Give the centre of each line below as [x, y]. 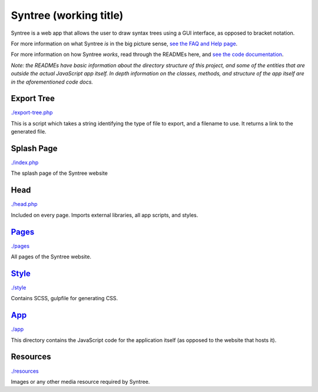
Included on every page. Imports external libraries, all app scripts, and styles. [105, 215]
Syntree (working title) [67, 15]
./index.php [25, 162]
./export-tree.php [32, 112]
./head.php [24, 204]
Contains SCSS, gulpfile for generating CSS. [64, 298]
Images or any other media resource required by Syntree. [80, 381]
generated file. [29, 132]
